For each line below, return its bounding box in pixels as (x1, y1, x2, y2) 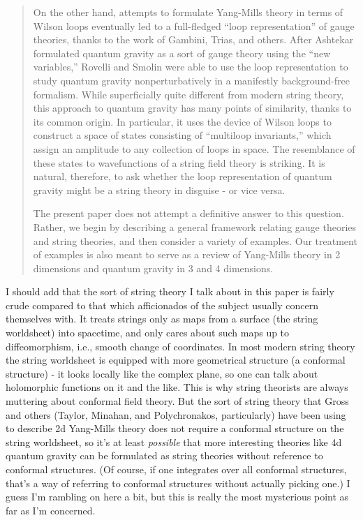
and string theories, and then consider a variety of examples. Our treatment (33, 233, 357, 248)
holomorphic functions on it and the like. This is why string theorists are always (6, 380, 348, 394)
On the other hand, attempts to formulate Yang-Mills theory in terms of (33, 5, 343, 19)
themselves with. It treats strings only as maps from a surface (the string (6, 311, 318, 326)
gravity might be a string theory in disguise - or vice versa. (33, 182, 286, 197)
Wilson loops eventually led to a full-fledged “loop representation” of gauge (33, 18, 355, 33)
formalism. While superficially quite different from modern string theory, (33, 87, 344, 101)
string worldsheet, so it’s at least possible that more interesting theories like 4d (6, 434, 342, 449)
